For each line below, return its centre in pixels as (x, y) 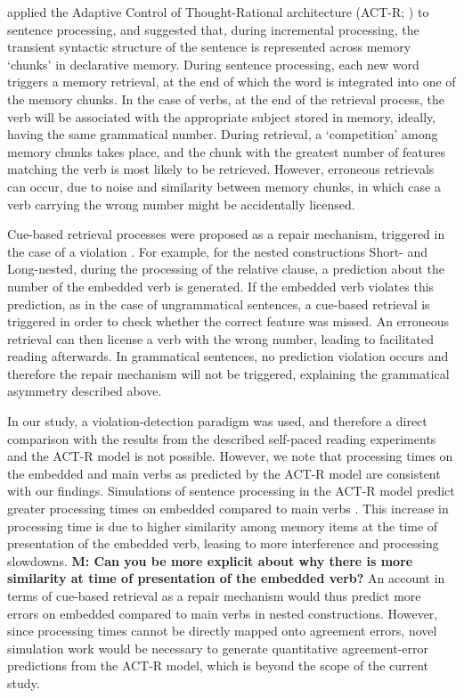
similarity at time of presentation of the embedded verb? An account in (226, 578)
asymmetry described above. (85, 391)
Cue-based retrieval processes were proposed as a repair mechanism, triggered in (226, 234)
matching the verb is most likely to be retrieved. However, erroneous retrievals (221, 169)
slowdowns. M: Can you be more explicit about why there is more (210, 560)
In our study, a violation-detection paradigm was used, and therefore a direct (217, 421)
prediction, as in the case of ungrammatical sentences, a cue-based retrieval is (219, 304)
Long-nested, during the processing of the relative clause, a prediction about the (226, 269)
